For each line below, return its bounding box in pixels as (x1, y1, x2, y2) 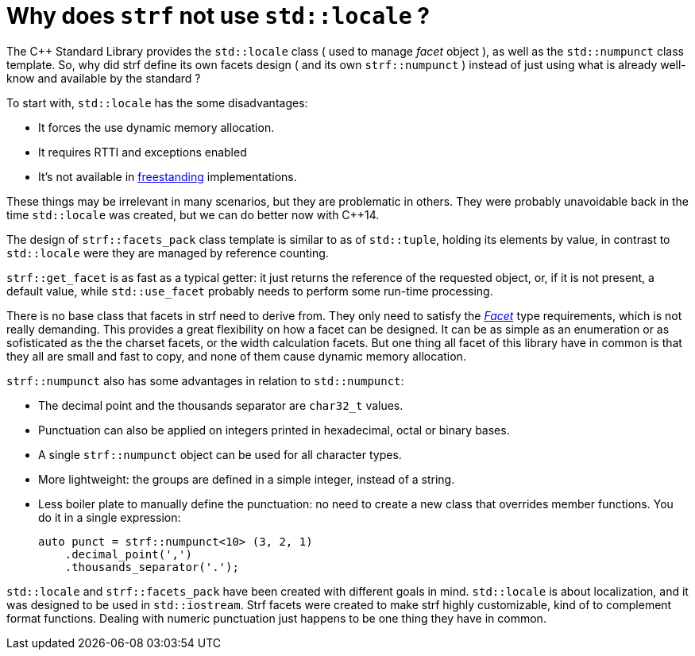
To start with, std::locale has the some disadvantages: (6, 95, 308, 110)
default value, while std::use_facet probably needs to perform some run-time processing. (6, 284, 493, 298)
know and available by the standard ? (6, 71, 201, 85)
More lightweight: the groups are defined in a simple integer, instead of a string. (38, 472, 455, 486)
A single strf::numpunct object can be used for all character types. (38, 447, 402, 461)
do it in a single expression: (38, 510, 181, 524)
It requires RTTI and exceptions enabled (38, 145, 247, 159)
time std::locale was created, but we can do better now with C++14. (6, 207, 380, 222)
